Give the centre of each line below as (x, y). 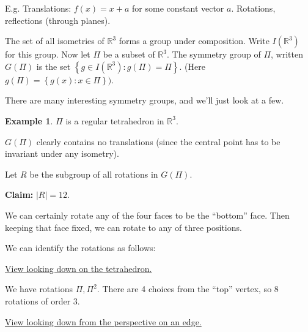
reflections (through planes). (58, 20)
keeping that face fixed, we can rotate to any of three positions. (123, 227)
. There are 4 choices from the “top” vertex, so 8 (188, 289)
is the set (53, 66)
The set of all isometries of (55, 41)
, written (287, 54)
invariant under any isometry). (62, 153)
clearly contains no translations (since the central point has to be (158, 141)
